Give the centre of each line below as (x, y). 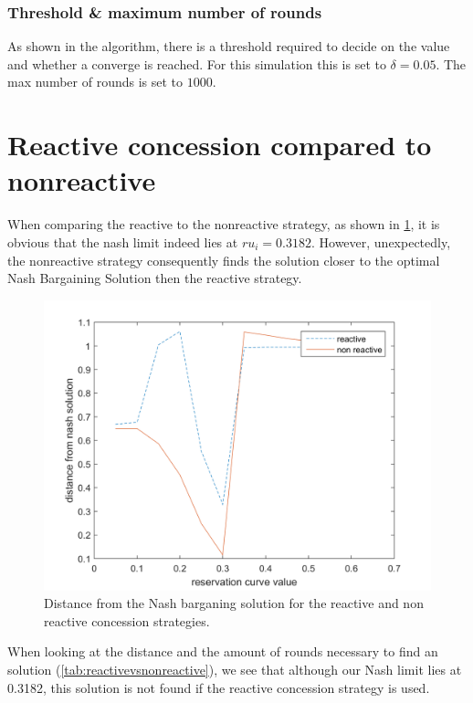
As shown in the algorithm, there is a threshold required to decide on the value (229, 46)
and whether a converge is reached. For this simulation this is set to (197, 63)
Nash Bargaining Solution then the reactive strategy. (155, 278)
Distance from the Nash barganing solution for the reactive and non (234, 603)
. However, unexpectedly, (381, 241)
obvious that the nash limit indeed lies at (123, 241)
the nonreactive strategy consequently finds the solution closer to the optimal (224, 260)
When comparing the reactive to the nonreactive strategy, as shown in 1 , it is (224, 224)
